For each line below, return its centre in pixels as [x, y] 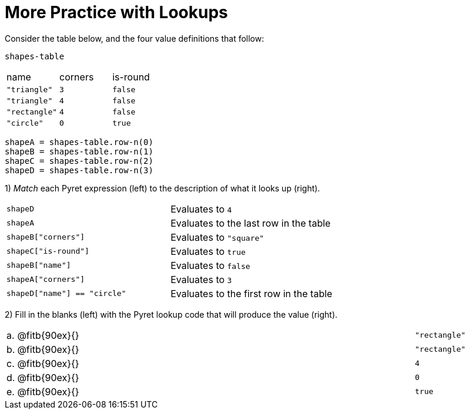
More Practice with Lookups [116, 12]
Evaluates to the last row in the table [251, 223]
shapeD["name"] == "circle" [66, 294]
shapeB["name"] [39, 265]
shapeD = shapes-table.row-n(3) [79, 170]
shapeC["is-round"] [48, 251]
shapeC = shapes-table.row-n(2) [79, 161]
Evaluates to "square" [217, 237]
